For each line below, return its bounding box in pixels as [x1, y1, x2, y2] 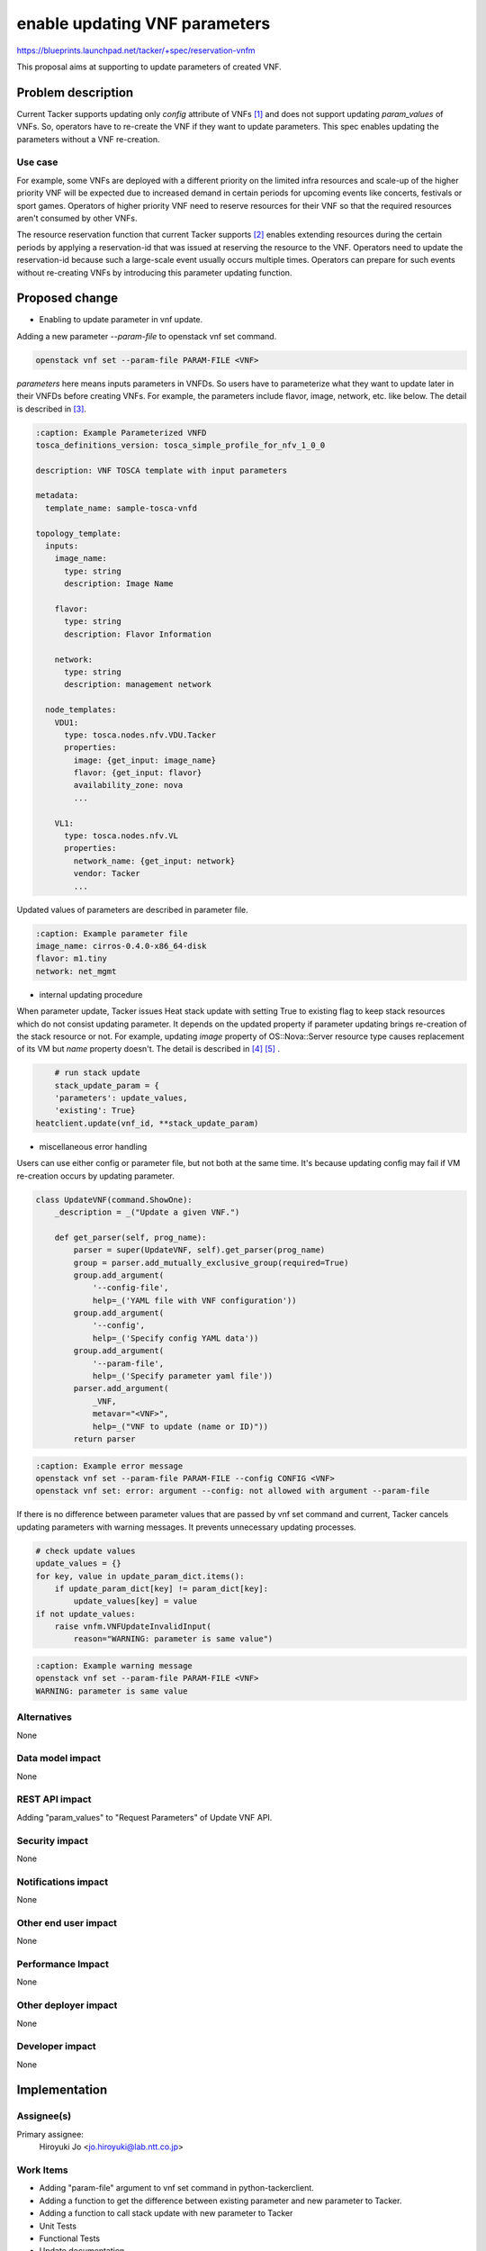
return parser [73, 1434, 136, 1444]
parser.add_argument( [73, 1383, 169, 1394]
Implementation [16, 2083, 108, 2098]
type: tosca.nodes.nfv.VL [64, 831, 179, 841]
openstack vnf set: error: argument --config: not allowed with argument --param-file [35, 1486, 430, 1496]
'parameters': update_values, [54, 1093, 188, 1103]
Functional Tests [39, 2233, 101, 2244]
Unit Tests [39, 2220, 76, 2231]
